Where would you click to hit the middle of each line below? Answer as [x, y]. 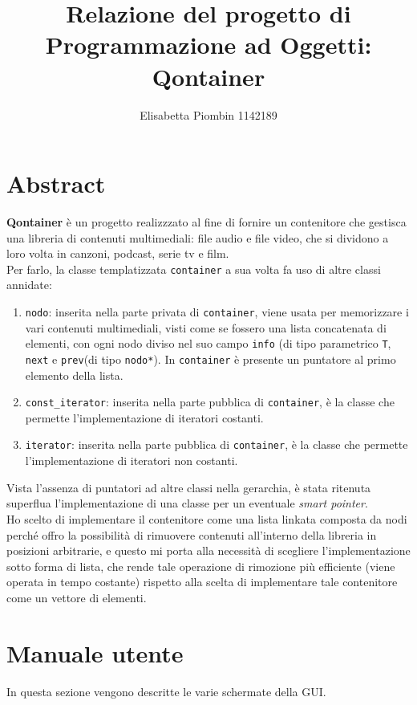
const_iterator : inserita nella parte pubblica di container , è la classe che [210, 402]
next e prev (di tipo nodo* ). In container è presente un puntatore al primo [211, 359]
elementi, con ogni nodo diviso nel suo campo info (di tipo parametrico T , [208, 343]
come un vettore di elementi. [77, 597]
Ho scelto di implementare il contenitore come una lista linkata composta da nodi [207, 518]
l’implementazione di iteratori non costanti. [132, 460]
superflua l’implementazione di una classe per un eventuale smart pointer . [187, 503]
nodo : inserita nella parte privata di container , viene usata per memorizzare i [217, 312]
